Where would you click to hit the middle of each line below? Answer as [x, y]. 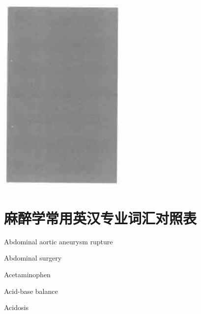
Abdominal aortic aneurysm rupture [58, 241]
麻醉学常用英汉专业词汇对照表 [100, 218]
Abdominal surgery [33, 258]
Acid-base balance [31, 291]
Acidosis [16, 307]
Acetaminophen [27, 274]
